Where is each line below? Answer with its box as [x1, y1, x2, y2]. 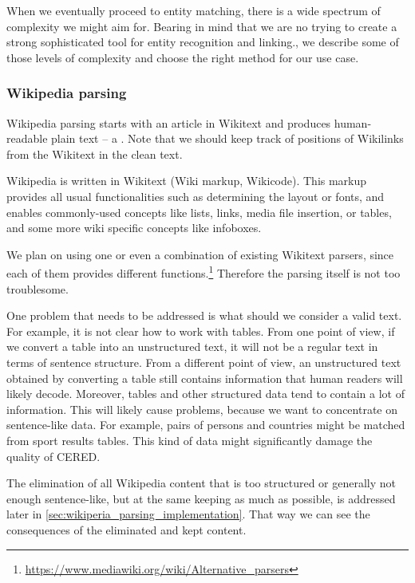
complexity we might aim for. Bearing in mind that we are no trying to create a [6, 18, 397, 34]
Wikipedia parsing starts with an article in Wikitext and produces [6, 114, 331, 131]
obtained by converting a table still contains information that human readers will [6, 369, 403, 386]
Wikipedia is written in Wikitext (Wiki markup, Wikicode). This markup [6, 172, 367, 189]
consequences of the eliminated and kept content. [6, 521, 247, 538]
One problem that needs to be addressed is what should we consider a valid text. [6, 307, 402, 324]
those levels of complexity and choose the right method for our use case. [6, 49, 359, 65]
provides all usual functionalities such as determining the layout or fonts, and [6, 187, 385, 204]
